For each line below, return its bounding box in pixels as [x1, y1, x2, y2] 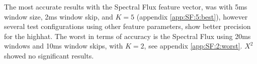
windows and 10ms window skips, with [4, 40, 123, 51]
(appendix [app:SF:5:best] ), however [136, 11, 248, 21]
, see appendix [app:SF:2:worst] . [144, 40, 242, 51]
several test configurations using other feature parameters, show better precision [4, 21, 251, 31]
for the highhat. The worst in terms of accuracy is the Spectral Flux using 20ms [4, 30, 251, 41]
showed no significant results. [4, 50, 94, 60]
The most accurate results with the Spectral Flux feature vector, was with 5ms [4, 1, 247, 11]
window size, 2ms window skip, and [4, 11, 113, 21]
